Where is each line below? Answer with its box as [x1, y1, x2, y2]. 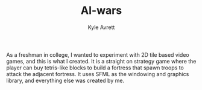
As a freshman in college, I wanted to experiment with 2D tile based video [6, 51, 189, 58]
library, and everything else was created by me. [6, 77, 125, 84]
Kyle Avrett [87, 24, 115, 31]
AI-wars [80, 4, 122, 18]
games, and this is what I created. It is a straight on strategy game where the [6, 57, 197, 65]
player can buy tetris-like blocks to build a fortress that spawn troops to [6, 64, 184, 71]
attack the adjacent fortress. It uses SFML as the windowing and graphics [6, 70, 189, 77]
